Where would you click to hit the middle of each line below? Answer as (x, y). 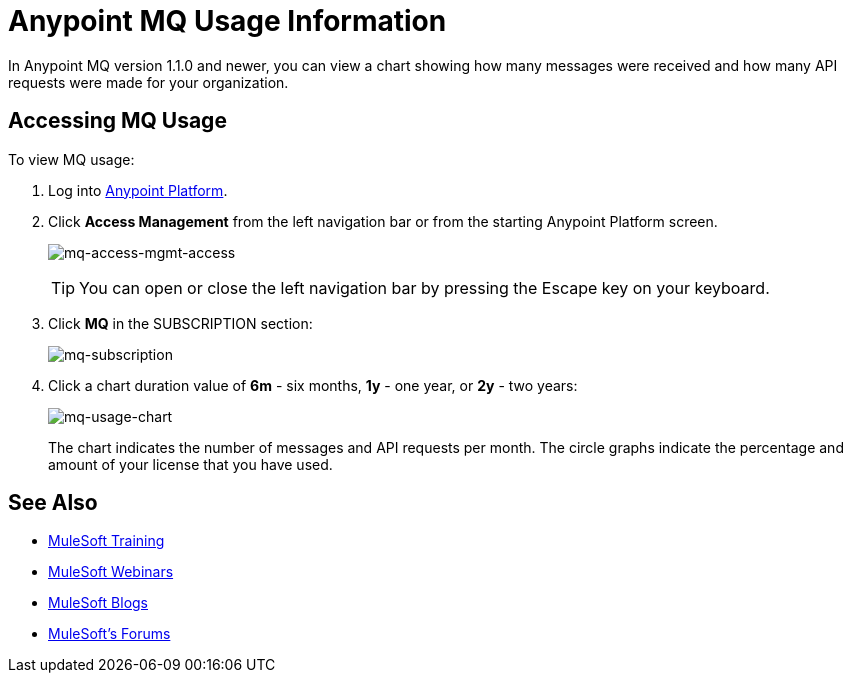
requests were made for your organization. (148, 82)
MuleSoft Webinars (111, 572)
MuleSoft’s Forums (109, 634)
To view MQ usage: (71, 159)
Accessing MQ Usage (117, 121)
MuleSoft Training (106, 541)
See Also (53, 503)
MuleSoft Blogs (98, 603)
